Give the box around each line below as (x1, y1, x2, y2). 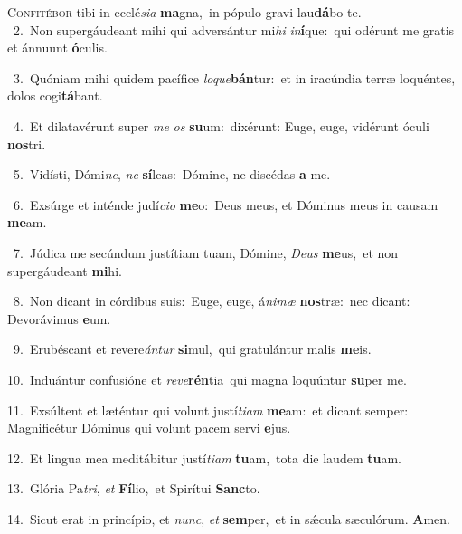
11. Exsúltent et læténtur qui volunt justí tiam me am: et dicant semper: (7, 400, 409, 419)
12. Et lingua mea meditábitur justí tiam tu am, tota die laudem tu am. (7, 448, 401, 467)
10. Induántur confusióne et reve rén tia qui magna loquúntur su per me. (7, 369, 407, 388)
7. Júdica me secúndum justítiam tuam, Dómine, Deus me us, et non (13, 243, 399, 262)
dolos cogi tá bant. (7, 86, 103, 105)
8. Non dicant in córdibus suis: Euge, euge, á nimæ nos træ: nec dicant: (13, 291, 410, 310)
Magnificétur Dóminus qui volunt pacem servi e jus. (7, 418, 291, 437)
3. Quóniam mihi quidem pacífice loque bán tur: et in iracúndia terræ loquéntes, (13, 68, 456, 87)
